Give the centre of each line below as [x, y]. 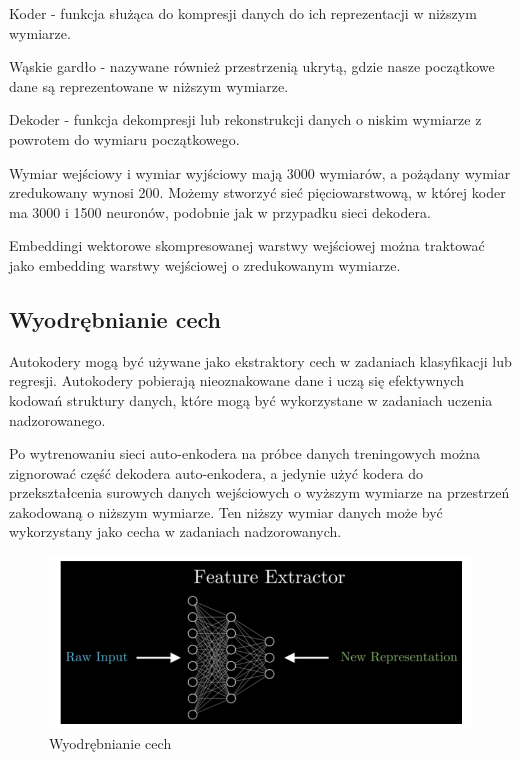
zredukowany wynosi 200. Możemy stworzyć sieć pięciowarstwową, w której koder [257, 192]
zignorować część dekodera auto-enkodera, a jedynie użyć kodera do [216, 472]
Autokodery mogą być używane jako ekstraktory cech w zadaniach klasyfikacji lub [260, 360]
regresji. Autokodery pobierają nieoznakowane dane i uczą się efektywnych [236, 380]
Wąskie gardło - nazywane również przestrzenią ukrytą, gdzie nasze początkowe [252, 66]
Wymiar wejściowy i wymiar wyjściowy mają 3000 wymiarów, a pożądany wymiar [260, 172]
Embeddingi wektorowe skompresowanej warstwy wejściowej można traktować [247, 245]
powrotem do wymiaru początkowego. [124, 138]
